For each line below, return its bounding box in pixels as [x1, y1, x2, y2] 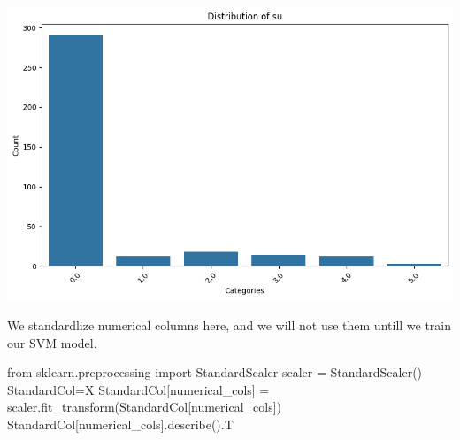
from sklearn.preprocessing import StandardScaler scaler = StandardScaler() [7, 363, 423, 382]
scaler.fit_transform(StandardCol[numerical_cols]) [7, 398, 282, 416]
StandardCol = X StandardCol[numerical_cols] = [7, 380, 270, 398]
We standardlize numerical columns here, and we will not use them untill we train [7, 316, 452, 335]
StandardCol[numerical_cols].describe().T [7, 415, 234, 434]
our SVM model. [7, 333, 97, 351]
